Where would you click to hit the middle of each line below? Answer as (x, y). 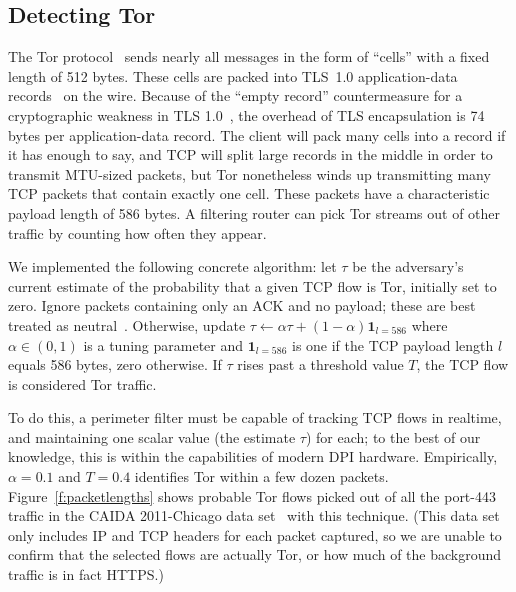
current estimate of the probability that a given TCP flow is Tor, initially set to (252, 285)
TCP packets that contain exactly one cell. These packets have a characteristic (249, 193)
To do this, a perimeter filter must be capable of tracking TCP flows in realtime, (255, 417)
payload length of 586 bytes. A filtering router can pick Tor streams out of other (254, 212)
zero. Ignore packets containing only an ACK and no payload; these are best (242, 305)
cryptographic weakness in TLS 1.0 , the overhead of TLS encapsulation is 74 (246, 114)
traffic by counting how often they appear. (137, 232)
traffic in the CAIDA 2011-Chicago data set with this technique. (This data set (254, 515)
